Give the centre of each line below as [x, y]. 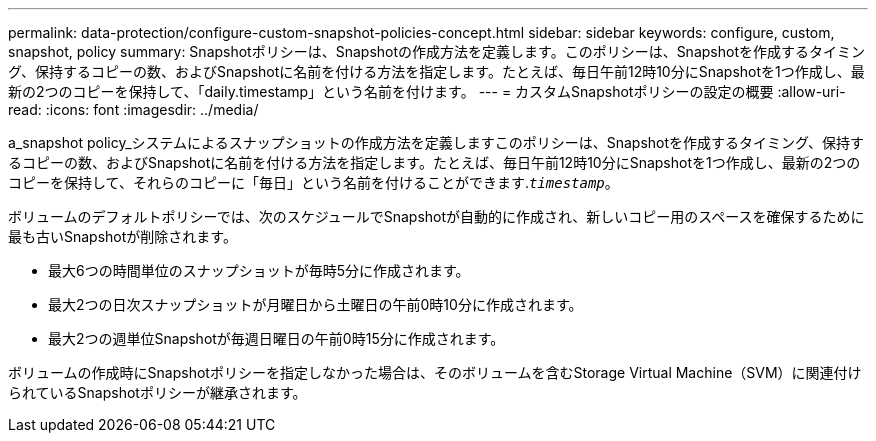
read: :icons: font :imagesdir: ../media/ [133, 109]
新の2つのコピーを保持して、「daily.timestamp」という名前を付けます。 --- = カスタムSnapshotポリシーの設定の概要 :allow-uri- [427, 91]
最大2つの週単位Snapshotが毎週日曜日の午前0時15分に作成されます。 [276, 338]
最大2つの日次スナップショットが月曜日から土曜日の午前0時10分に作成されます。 [315, 304]
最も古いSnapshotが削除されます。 [122, 236]
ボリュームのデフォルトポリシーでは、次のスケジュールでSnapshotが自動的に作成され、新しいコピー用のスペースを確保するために [436, 216]
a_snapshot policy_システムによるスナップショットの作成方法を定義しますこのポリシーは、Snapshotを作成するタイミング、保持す [436, 142]
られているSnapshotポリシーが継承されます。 [157, 392]
